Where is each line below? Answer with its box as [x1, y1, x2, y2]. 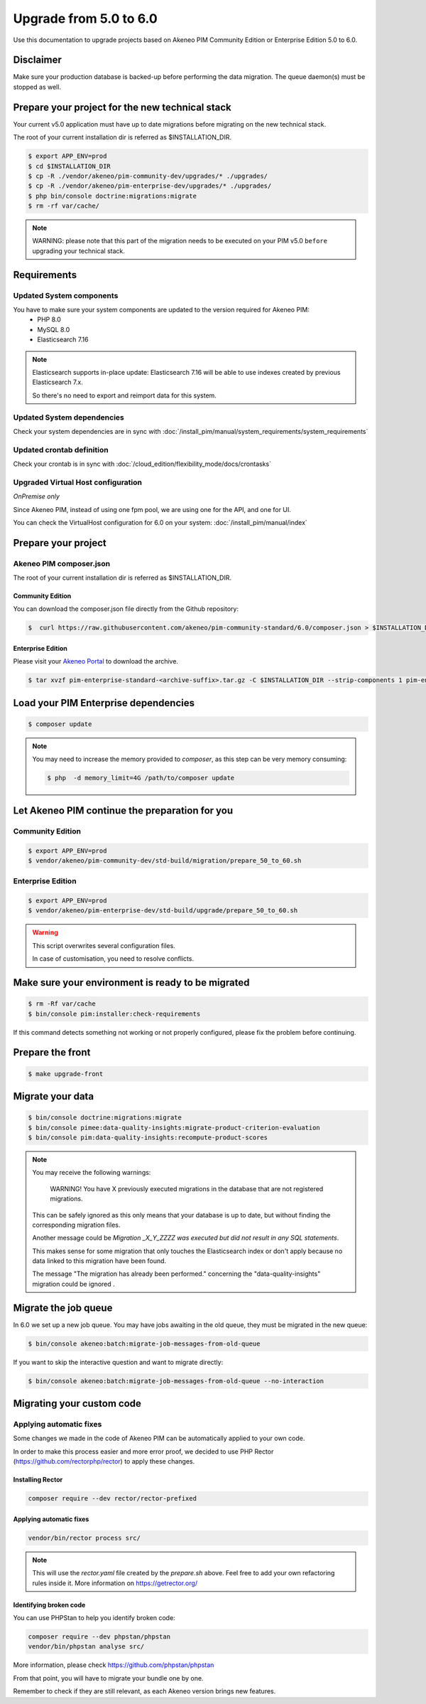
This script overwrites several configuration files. [32, 941, 175, 949]
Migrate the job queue [13, 1301, 113, 1314]
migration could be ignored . [32, 1279, 115, 1288]
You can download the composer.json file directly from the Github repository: [13, 605, 239, 613]
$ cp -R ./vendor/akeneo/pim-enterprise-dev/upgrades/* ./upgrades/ [28, 182, 272, 190]
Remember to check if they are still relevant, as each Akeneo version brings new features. [13, 1687, 276, 1695]
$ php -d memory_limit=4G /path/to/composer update [47, 774, 235, 782]
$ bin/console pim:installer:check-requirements [28, 1010, 201, 1018]
